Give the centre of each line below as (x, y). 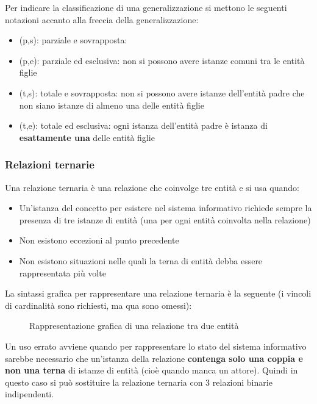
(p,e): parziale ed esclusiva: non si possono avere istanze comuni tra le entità (162, 60)
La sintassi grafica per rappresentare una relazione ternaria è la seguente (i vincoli (158, 293)
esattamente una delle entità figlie (87, 137)
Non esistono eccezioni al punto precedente (99, 240)
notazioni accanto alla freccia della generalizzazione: (102, 19)
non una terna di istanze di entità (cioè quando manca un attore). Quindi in (151, 370)
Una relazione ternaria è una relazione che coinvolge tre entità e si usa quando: (152, 187)
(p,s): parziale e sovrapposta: (73, 40)
